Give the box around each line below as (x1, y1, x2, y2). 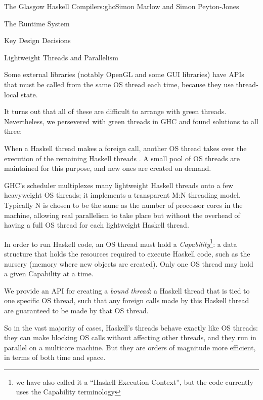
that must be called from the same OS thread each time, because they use (4, 79, 234, 89)
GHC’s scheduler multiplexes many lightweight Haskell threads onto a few (4, 179, 233, 190)
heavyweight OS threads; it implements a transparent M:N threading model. (4, 190, 241, 200)
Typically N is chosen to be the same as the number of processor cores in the (4, 199, 243, 210)
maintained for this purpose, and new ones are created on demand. (4, 163, 211, 173)
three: (4, 126, 22, 136)
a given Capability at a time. (4, 268, 94, 279)
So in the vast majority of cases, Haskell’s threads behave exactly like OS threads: (4, 322, 258, 333)
